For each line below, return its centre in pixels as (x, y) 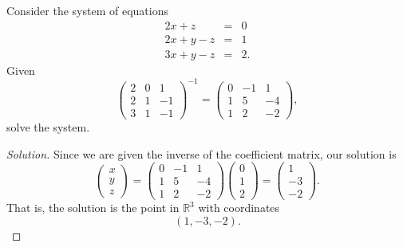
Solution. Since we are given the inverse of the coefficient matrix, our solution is (201, 153)
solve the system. (48, 126)
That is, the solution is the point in (93, 208)
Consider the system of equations (87, 10)
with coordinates (239, 208)
